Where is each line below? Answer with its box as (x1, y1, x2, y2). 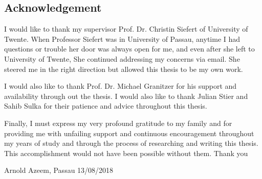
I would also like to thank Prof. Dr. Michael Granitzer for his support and (4, 81, 237, 91)
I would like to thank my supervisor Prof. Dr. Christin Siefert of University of (4, 23, 248, 34)
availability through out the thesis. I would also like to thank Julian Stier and (4, 90, 248, 101)
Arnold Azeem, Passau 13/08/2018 (4, 165, 114, 175)
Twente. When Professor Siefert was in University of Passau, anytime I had (4, 33, 241, 44)
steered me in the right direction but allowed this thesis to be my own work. (4, 63, 243, 74)
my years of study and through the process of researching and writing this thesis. (4, 138, 258, 148)
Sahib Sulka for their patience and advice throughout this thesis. (4, 100, 207, 111)
